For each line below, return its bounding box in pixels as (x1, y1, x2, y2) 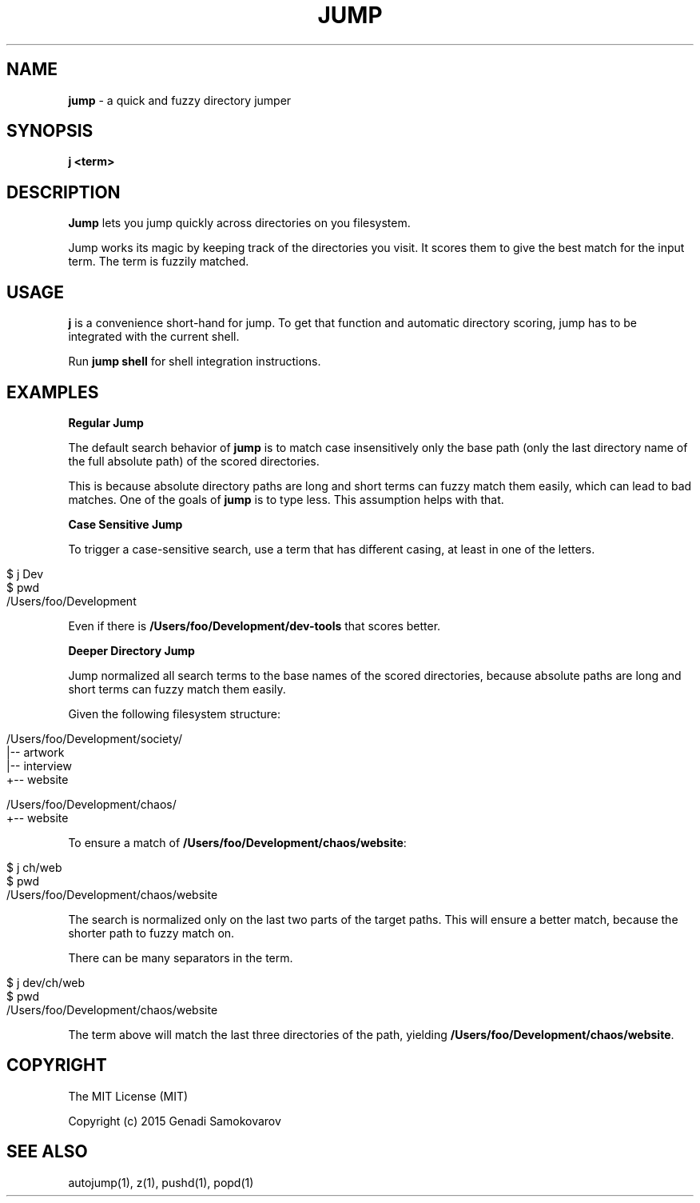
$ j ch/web (6, 860, 62, 874)
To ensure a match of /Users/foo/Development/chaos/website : (68, 835, 407, 849)
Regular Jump (68, 415, 144, 430)
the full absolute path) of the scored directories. (68, 454, 320, 468)
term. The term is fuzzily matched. (68, 254, 249, 269)
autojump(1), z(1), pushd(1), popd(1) (68, 1175, 254, 1189)
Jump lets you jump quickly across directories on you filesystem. (68, 216, 411, 230)
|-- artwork (6, 745, 65, 759)
